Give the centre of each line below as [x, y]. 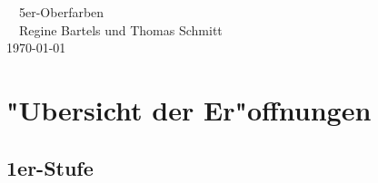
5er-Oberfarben [61, 12]
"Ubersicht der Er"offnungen [189, 109]
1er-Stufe [50, 167]
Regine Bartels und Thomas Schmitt [120, 29]
